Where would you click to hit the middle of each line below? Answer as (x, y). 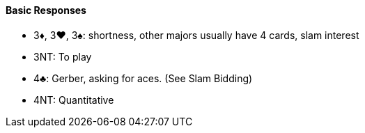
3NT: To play (63, 56)
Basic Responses (46, 10)
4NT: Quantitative (74, 100)
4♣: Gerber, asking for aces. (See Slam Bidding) (143, 78)
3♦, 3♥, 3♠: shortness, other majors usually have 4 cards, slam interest (196, 35)
